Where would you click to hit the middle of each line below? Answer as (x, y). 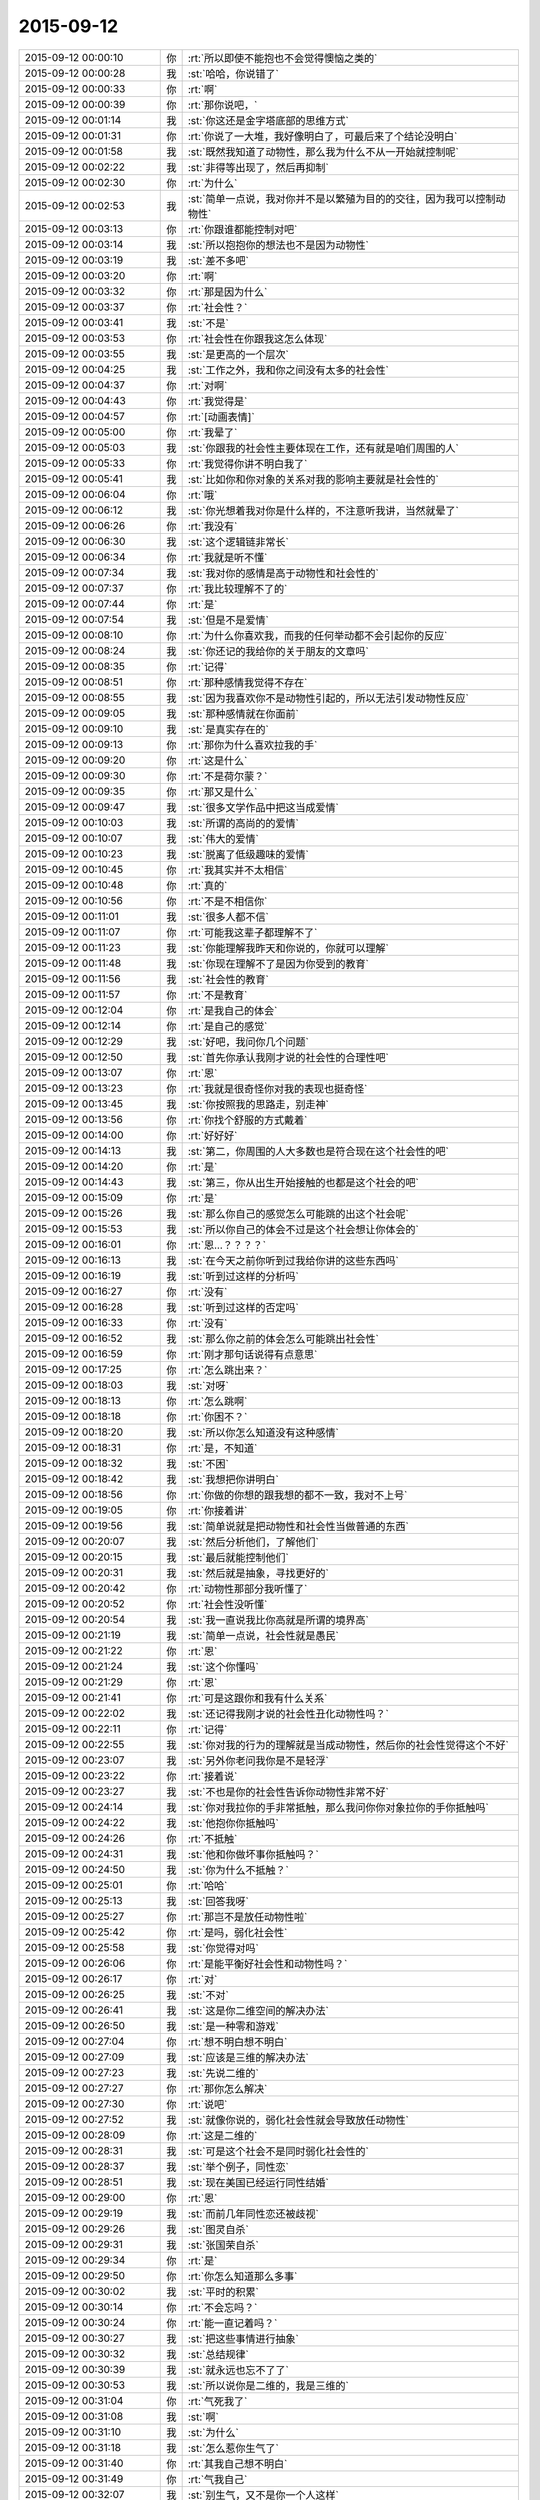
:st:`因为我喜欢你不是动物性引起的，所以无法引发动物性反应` (328, 698)
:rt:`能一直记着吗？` (232, 2323)
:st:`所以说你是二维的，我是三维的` (268, 2385)
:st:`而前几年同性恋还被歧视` (253, 2213)
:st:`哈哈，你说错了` (233, 73)
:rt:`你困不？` (217, 1417)
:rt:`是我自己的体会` (232, 1010)
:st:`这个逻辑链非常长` (238, 542)
